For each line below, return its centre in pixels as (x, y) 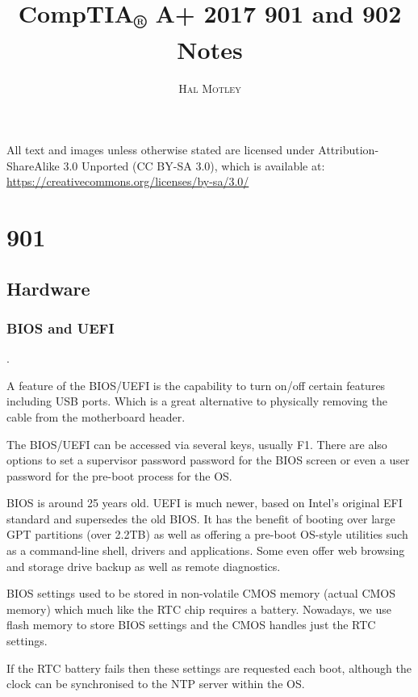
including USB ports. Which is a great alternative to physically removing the (197, 401)
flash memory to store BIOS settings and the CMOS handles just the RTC (191, 625)
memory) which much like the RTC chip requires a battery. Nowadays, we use (199, 609)
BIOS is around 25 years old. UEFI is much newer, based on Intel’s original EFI (205, 503)
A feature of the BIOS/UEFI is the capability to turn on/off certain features (196, 385)
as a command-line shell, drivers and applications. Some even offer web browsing (206, 550)
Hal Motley (210, 88)
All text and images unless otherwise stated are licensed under (161, 149)
